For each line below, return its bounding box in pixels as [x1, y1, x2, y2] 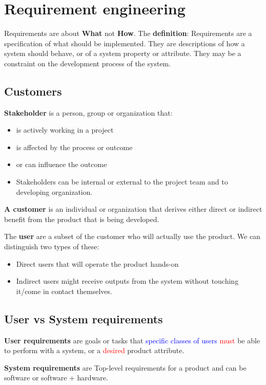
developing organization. [16, 186, 93, 197]
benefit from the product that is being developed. [4, 213, 159, 224]
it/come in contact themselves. [16, 285, 112, 296]
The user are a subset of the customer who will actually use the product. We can [4, 231, 260, 242]
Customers [4, 83, 62, 99]
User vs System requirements [4, 310, 163, 326]
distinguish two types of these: [4, 241, 99, 252]
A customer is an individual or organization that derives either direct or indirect [4, 204, 262, 214]
